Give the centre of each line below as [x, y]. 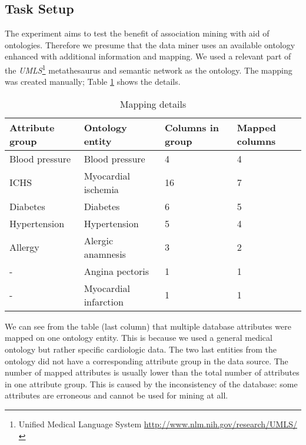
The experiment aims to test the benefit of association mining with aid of [137, 33]
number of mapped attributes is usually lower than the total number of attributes [152, 372]
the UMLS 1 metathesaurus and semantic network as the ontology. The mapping [149, 69]
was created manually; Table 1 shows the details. [93, 82]
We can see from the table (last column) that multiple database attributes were [148, 326]
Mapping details [153, 104]
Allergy [24, 247]
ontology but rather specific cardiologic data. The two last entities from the [141, 349]
